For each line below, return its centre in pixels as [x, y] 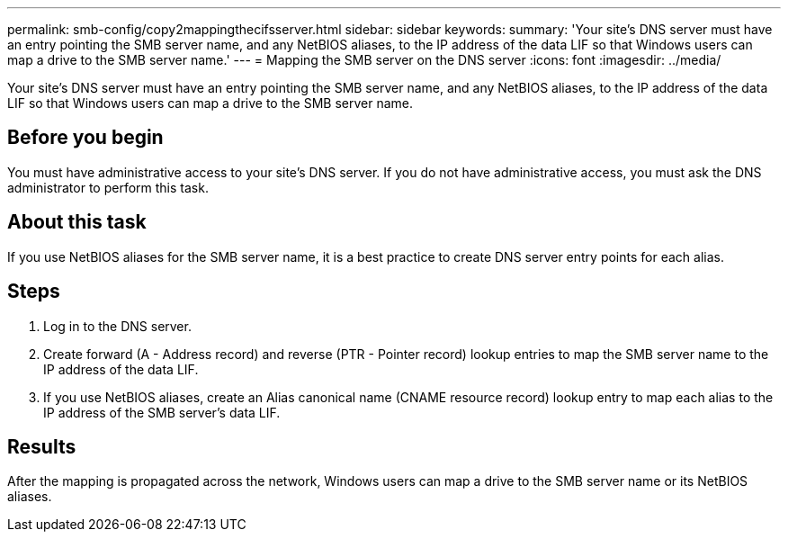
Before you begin [85, 138]
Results [42, 446]
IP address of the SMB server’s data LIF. [162, 412]
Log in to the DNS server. [117, 326]
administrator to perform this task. [108, 187]
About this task [77, 222]
